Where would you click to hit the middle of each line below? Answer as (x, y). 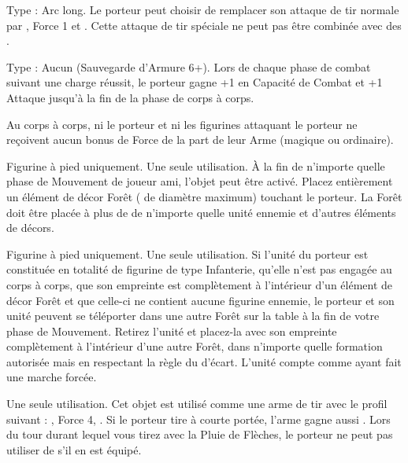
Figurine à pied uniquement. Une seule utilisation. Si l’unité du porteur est (187, 254)
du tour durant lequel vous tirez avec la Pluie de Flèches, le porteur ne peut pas (200, 434)
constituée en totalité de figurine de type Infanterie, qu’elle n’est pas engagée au (199, 269)
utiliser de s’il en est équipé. (74, 449)
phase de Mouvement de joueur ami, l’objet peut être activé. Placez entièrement (200, 181)
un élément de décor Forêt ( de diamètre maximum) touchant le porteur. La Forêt (204, 196)
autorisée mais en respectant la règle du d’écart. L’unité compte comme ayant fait (204, 361)
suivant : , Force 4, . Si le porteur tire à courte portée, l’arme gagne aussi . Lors (198, 419)
